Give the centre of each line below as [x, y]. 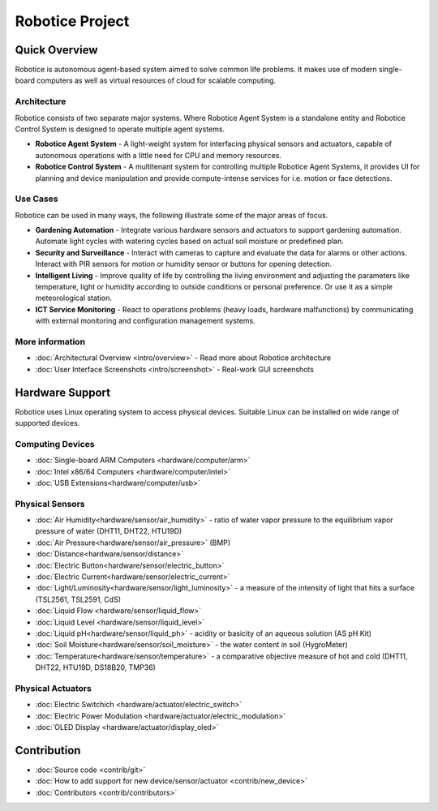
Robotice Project [72, 21]
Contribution [48, 750]
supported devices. [47, 423]
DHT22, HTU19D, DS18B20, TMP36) [95, 667]
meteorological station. [74, 298]
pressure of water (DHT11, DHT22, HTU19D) [109, 531]
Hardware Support [63, 392]
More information [50, 341]
